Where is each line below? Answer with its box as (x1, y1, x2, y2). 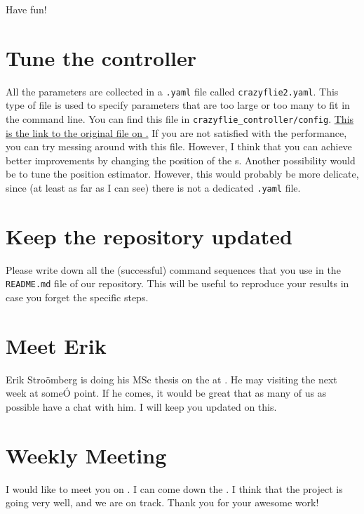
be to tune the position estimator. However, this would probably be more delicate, (6, 166, 359, 181)
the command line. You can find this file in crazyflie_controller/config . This (6, 111, 354, 126)
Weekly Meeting (6, 440, 167, 469)
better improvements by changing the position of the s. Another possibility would (6, 152, 356, 167)
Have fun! (6, 2, 47, 16)
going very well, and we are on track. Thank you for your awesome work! (6, 495, 319, 510)
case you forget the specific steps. (6, 290, 149, 305)
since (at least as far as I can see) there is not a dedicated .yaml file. (6, 180, 301, 195)
